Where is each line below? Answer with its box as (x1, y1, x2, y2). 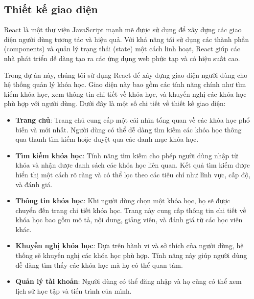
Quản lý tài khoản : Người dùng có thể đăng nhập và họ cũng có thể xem (15, 276, 242, 286)
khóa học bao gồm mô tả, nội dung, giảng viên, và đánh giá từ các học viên (15, 214, 243, 225)
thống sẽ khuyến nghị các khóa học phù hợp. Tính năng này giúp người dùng (15, 250, 247, 260)
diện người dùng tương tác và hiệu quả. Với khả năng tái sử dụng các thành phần (4, 34, 249, 44)
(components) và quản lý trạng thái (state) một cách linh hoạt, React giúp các (4, 43, 240, 54)
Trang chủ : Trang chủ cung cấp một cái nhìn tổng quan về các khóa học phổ (15, 114, 250, 125)
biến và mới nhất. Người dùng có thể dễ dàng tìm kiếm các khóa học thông (15, 124, 242, 134)
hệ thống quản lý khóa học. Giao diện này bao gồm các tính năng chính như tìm (4, 79, 246, 89)
